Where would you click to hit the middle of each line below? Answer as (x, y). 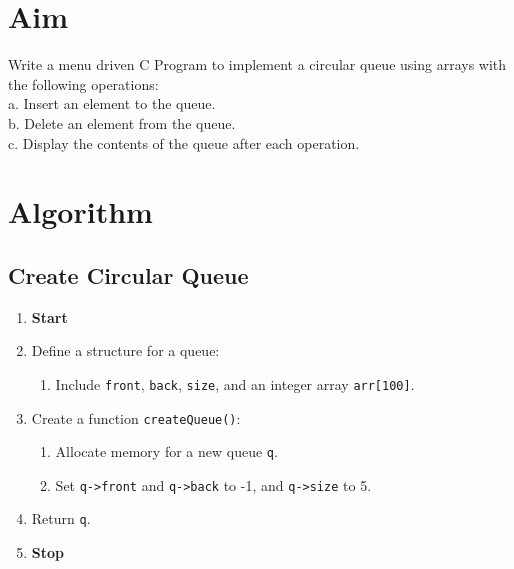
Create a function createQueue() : (136, 417)
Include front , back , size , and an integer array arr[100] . (235, 383)
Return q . (61, 518)
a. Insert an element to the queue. (112, 103)
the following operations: (83, 83)
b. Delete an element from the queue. (122, 122)
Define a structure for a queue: (125, 350)
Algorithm (80, 211)
